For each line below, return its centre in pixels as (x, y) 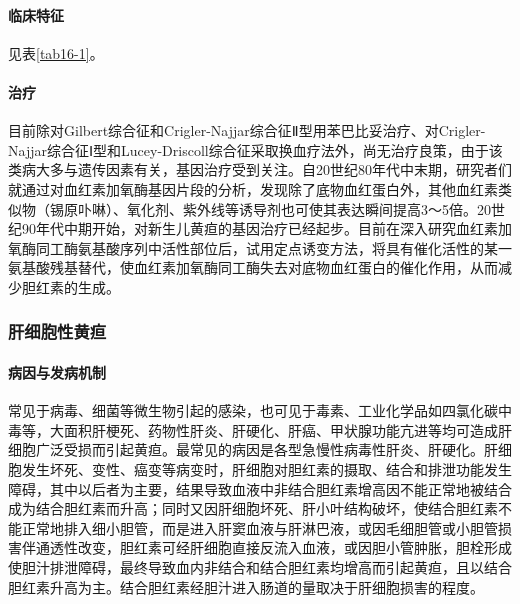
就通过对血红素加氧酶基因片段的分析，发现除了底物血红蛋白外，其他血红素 (253, 188)
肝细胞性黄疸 (57, 331)
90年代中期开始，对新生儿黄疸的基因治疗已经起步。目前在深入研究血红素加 (266, 228)
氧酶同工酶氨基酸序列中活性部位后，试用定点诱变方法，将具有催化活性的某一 (260, 247)
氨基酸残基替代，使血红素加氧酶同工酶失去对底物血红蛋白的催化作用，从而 (253, 267)
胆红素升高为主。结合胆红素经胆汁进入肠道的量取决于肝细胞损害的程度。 (246, 586)
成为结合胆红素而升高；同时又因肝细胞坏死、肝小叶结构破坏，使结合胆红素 (253, 508)
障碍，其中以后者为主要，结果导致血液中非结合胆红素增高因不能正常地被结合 (260, 488)
